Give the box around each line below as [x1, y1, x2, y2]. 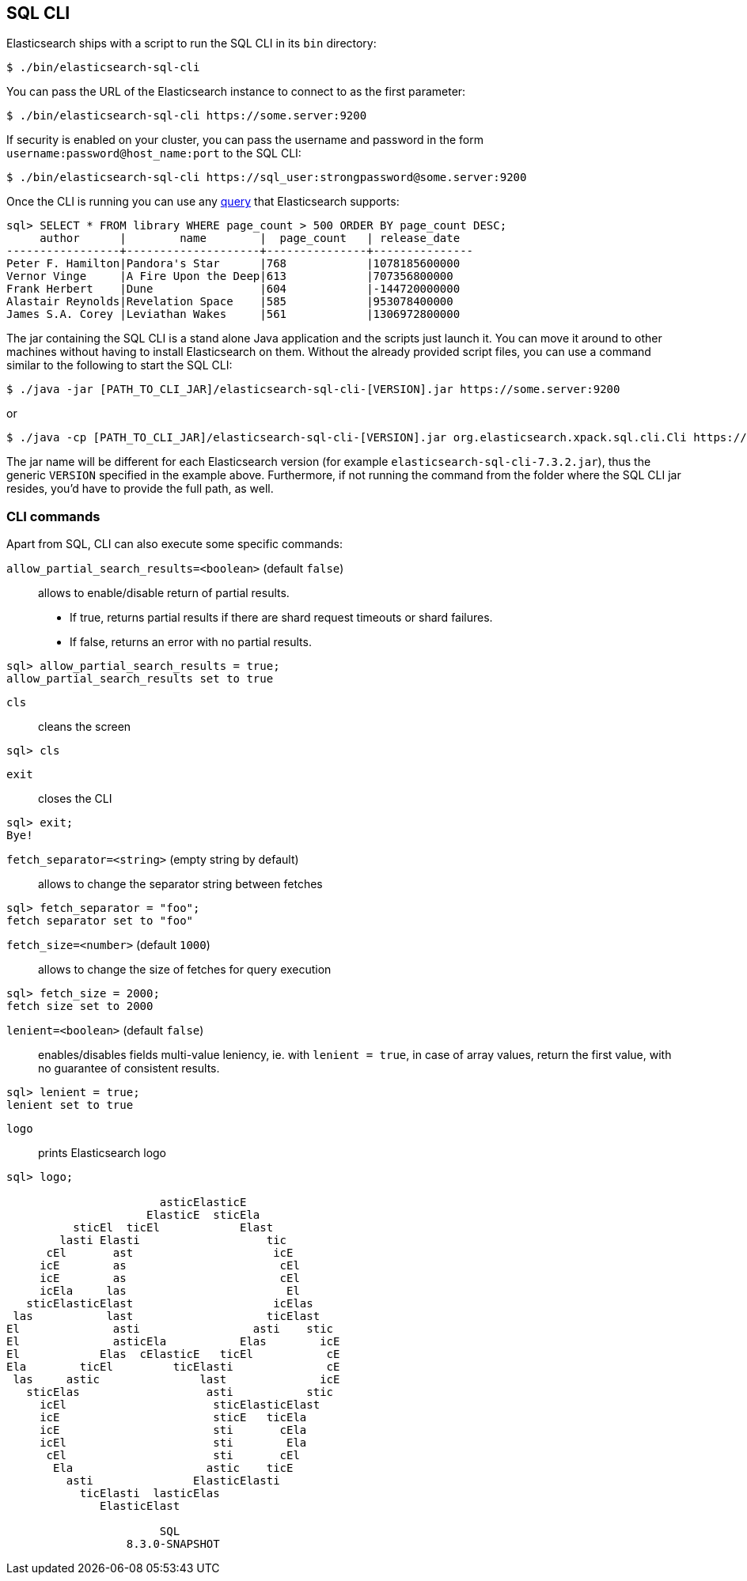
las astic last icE [13, 1373, 340, 1386]
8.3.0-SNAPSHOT [126, 1538, 220, 1551]
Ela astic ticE [53, 1462, 294, 1475]
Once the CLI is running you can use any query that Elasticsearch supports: [6, 195, 400, 209]
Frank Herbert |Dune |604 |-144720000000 [6, 282, 461, 296]
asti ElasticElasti [66, 1474, 280, 1488]
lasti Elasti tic [59, 1234, 287, 1247]
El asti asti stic [6, 1322, 334, 1336]
